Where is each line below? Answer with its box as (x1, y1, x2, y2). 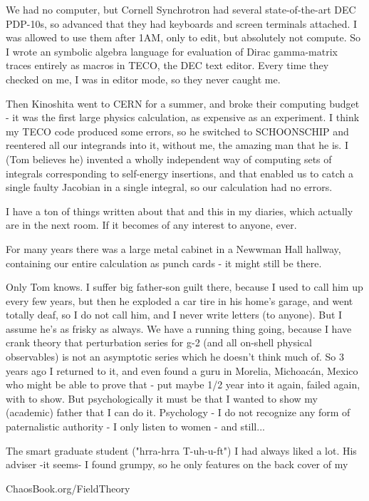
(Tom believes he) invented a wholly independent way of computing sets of (6, 151, 332, 166)
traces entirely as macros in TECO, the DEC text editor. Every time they (6, 58, 329, 73)
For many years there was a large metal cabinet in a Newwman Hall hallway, (6, 241, 341, 256)
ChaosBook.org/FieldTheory (6, 480, 130, 495)
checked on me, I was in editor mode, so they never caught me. (6, 71, 281, 86)
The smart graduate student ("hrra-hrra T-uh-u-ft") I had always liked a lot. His (6, 443, 357, 458)
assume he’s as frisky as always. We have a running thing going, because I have (6, 321, 352, 336)
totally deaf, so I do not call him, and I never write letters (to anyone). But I (6, 307, 343, 322)
